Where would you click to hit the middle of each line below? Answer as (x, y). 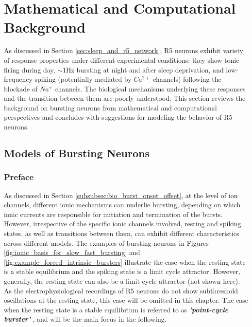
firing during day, (30, 69)
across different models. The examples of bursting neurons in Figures (106, 243)
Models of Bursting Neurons (77, 153)
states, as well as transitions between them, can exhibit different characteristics (122, 233)
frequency (18, 79)
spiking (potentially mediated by (83, 79)
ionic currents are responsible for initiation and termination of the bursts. (113, 214)
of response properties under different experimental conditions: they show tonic (122, 60)
